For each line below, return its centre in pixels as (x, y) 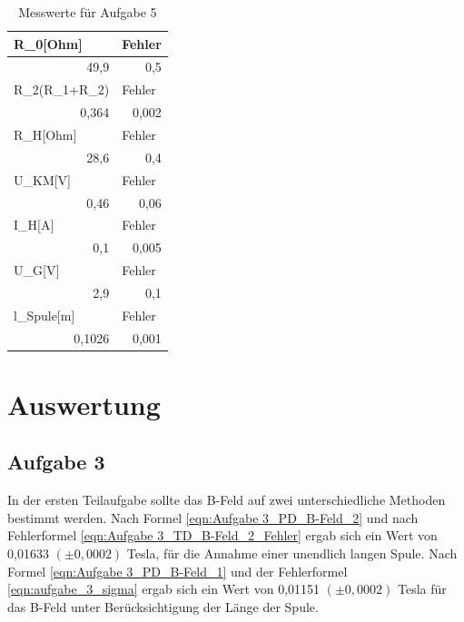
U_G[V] (37, 270)
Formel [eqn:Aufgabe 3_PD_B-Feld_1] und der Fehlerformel (178, 571)
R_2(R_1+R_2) (62, 89)
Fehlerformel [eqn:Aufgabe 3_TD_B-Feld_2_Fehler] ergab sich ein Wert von (222, 535)
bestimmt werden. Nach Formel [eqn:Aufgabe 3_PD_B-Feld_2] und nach (213, 517)
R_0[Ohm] (48, 43)
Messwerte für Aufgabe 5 (88, 12)
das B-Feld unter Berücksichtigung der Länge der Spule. (163, 606)
